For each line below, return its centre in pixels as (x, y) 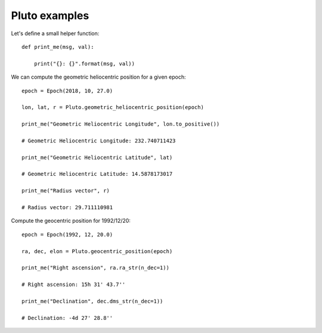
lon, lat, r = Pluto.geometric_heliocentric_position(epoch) (113, 108)
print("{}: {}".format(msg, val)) (84, 63)
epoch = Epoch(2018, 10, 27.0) (67, 91)
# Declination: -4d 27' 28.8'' (67, 318)
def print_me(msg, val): (58, 47)
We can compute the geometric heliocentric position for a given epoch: (98, 77)
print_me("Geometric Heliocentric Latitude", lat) (97, 157)
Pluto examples (50, 15)
